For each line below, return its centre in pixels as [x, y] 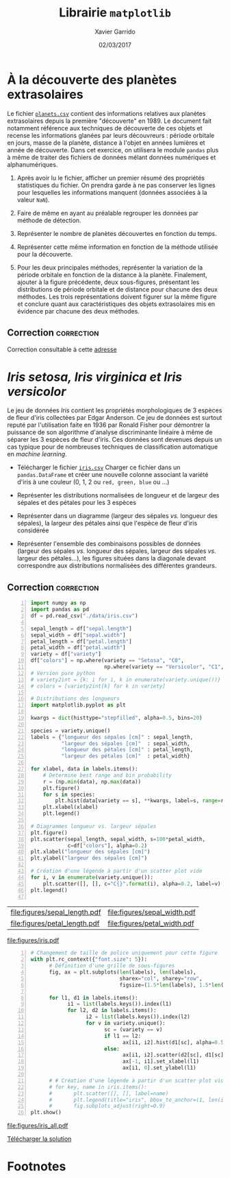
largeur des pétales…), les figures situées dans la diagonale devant [112, 558]
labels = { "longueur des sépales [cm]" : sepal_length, [112, 737]
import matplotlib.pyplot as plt [78, 705]
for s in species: [69, 794]
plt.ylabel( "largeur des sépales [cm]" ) [89, 858]
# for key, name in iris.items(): [98, 1087]
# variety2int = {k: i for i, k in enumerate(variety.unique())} [126, 680]
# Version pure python [63, 673]
